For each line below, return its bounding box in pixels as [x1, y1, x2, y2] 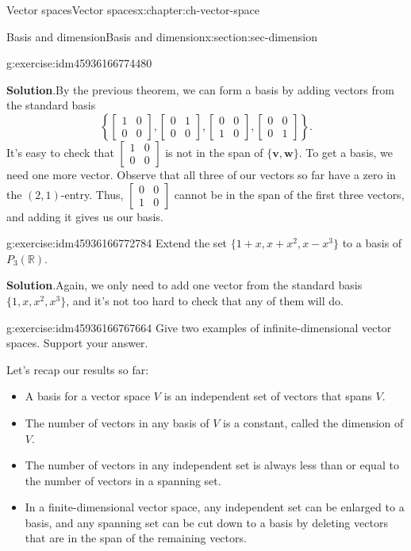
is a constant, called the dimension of [222, 414, 404, 430]
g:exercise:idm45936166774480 [6, 55, 152, 71]
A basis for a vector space [25, 388, 151, 404]
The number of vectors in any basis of [25, 414, 209, 430]
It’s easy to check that [6, 143, 114, 160]
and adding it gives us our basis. [6, 208, 163, 224]
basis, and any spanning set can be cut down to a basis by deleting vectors [25, 514, 388, 530]
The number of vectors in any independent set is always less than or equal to [25, 457, 399, 473]
